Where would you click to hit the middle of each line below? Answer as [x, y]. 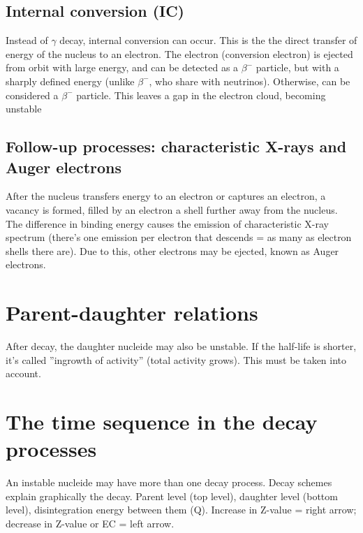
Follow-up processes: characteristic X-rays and [176, 146]
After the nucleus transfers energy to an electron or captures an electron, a [166, 196]
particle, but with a [297, 67]
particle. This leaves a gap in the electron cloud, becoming [201, 95]
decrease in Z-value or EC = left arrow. [90, 523]
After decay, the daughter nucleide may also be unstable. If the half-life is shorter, [181, 346]
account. [23, 373]
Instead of [27, 40]
